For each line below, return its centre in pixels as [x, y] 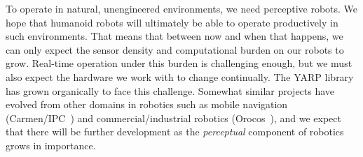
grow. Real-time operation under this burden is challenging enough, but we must [179, 63]
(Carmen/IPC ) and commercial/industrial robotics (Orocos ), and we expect [173, 118]
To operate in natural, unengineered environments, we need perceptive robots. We [182, 8]
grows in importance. [51, 145]
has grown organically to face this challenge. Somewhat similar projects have [170, 90]
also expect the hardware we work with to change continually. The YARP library [180, 76]
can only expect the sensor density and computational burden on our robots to [175, 49]
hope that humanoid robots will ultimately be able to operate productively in [172, 22]
